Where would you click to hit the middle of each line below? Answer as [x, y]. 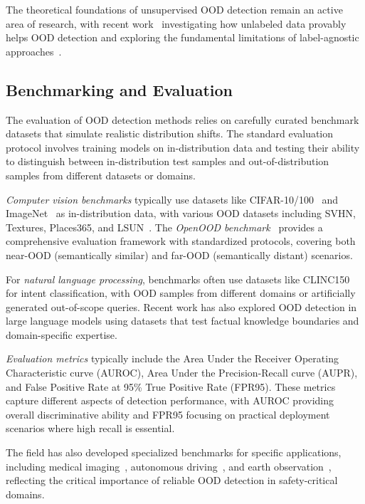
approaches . [34, 51]
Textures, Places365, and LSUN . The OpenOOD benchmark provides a [164, 227]
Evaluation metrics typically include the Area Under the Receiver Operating [172, 358]
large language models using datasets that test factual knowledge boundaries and [182, 321]
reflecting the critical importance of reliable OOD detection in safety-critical [172, 480]
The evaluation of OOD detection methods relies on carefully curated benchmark [182, 119]
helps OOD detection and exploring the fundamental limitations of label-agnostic [182, 37]
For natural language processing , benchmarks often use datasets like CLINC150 [178, 279]
